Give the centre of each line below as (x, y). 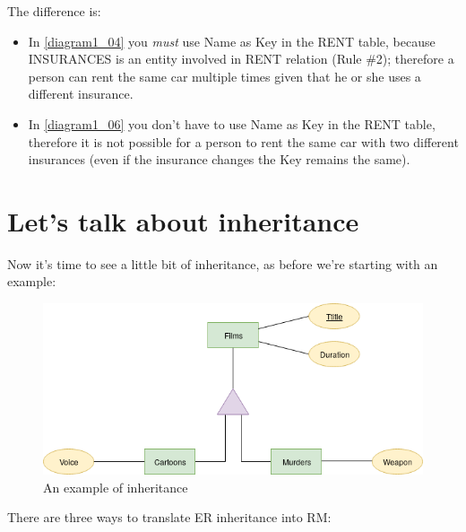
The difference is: (54, 11)
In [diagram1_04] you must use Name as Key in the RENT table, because (232, 41)
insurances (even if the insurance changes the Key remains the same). (219, 159)
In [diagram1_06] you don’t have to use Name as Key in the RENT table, (232, 123)
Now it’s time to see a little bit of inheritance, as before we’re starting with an (223, 263)
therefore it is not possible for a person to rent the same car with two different (243, 141)
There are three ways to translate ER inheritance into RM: (169, 517)
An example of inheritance (116, 487)
